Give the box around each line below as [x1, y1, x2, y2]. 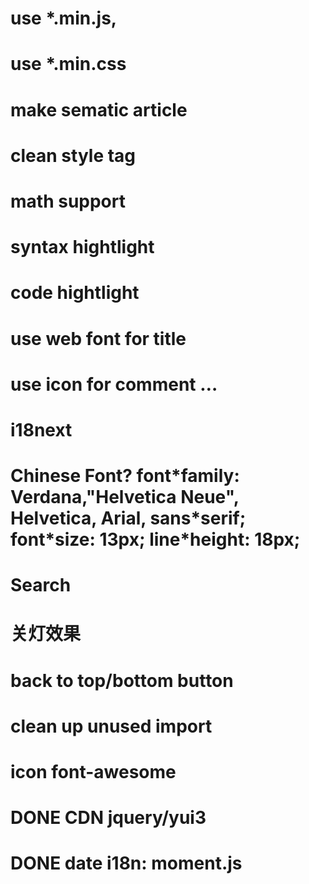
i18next [10, 418, 73, 441]
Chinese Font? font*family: [10, 465, 240, 487]
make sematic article [10, 98, 188, 121]
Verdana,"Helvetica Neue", [10, 486, 240, 509]
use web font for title [10, 327, 187, 350]
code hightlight [10, 282, 140, 304]
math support [10, 190, 126, 212]
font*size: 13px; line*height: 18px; [10, 528, 301, 551]
